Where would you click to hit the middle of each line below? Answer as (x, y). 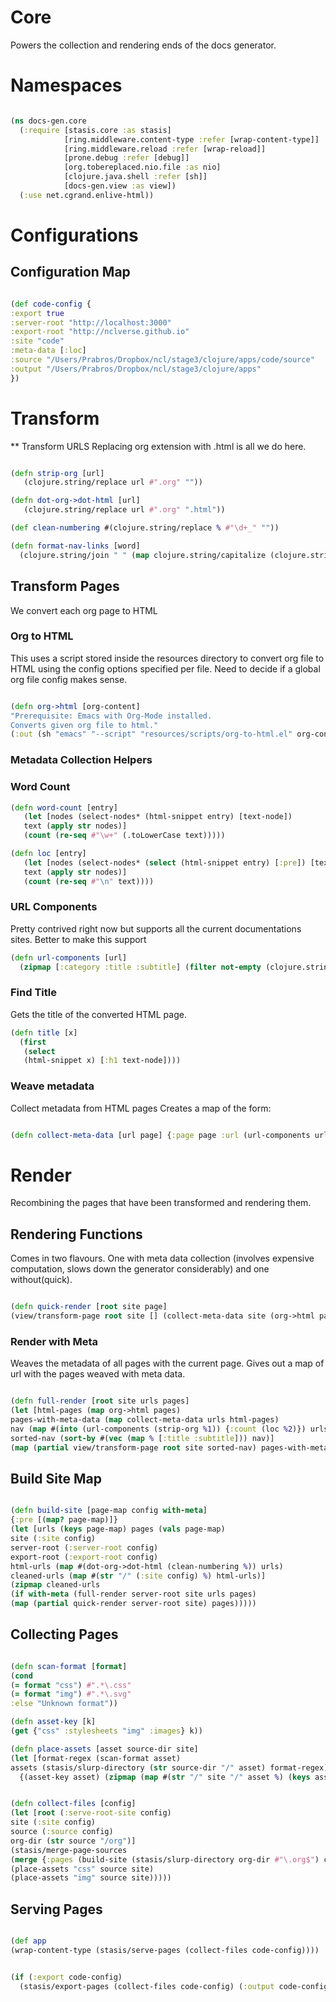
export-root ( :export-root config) (84, 1557)
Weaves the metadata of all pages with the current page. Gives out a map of (167, 1363)
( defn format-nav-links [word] (75, 546)
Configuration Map (70, 272)
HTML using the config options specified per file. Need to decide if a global (165, 668)
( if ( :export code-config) (66, 1977)
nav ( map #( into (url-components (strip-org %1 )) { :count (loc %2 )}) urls (169, 1429)
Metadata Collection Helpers (81, 760)
